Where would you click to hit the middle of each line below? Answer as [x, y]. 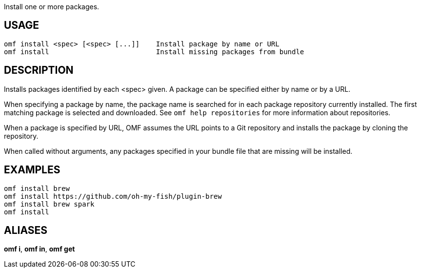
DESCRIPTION [39, 70]
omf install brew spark [49, 204]
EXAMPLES [32, 170]
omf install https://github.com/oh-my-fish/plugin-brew [113, 196]
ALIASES [26, 230]
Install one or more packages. [52, 7]
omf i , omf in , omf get [40, 249]
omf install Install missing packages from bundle [154, 52]
